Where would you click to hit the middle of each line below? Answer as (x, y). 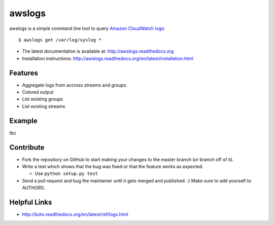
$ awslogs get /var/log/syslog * (60, 40)
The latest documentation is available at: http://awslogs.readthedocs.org (98, 51)
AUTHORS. (33, 188)
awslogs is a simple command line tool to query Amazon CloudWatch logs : (87, 28)
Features (24, 73)
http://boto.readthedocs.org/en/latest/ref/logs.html (75, 214)
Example (23, 121)
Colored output (38, 92)
